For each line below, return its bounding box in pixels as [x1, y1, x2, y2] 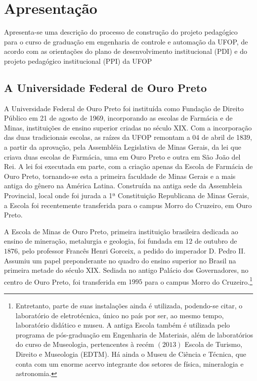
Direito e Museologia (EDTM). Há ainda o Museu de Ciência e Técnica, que [15, 349, 247, 359]
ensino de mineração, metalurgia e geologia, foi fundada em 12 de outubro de [4, 236, 237, 246]
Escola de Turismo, [184, 339, 243, 349]
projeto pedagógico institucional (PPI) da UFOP [4, 55, 152, 66]
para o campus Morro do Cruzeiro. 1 [144, 275, 253, 287]
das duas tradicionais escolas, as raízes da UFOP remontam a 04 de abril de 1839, [4, 132, 252, 142]
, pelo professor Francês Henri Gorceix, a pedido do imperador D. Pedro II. [18, 246, 246, 256]
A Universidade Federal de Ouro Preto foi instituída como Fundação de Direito [4, 103, 244, 113]
